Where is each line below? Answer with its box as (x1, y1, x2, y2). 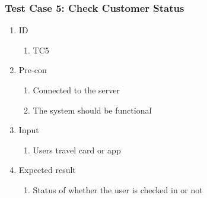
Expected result (18, 164, 76, 176)
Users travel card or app (33, 143, 121, 156)
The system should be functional (33, 103, 152, 116)
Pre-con (18, 64, 47, 76)
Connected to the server (33, 84, 120, 96)
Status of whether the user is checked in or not (33, 183, 203, 196)
